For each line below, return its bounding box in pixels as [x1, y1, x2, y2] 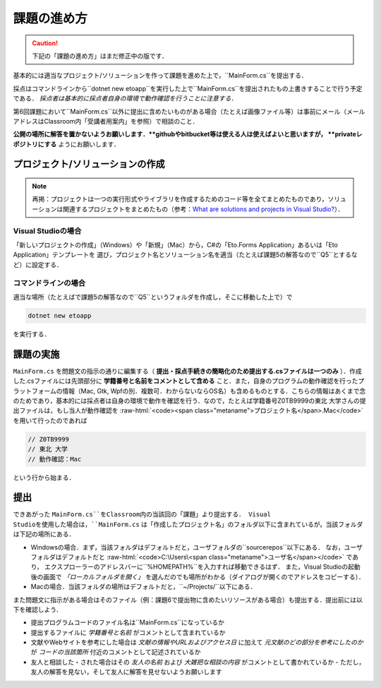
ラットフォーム [13, 386, 56, 395]
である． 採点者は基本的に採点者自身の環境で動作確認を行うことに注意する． [13, 94, 238, 102]
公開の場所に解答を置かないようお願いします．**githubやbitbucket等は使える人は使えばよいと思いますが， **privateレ [13, 130, 363, 138]
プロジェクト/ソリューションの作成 [13, 158, 165, 170]
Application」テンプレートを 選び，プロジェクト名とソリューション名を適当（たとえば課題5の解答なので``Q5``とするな [13, 251, 358, 259]
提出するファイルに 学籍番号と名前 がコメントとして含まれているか [30, 628, 226, 636]
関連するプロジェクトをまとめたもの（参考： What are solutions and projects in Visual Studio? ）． [62, 205, 344, 213]
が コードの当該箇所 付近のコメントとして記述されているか [30, 648, 201, 656]
